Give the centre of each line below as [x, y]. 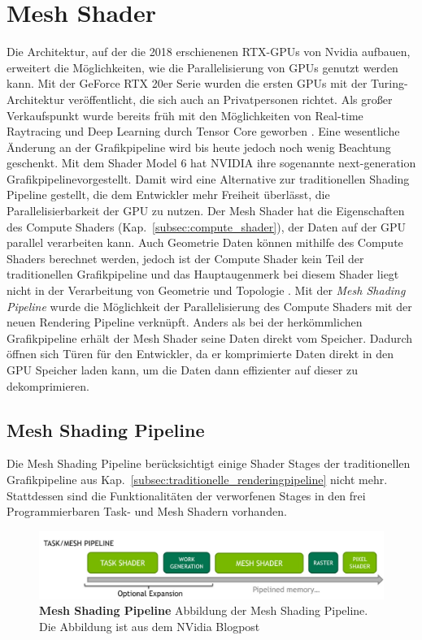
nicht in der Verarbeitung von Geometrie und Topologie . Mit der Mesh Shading [206, 290]
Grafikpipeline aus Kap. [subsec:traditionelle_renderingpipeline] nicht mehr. [197, 479]
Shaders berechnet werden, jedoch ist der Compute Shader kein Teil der [185, 258]
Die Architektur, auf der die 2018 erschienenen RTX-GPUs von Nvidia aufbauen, [209, 52]
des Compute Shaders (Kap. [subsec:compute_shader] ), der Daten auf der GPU [207, 226]
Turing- [389, 83]
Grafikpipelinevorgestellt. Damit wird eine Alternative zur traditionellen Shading [208, 178]
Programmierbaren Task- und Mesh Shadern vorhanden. [147, 511]
